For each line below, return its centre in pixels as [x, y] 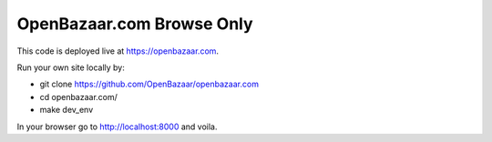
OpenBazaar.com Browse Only [135, 24]
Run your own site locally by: [71, 67]
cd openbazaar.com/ [79, 96]
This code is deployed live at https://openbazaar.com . [118, 51]
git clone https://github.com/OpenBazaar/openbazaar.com [149, 84]
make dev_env [67, 110]
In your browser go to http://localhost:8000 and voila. [117, 127]
